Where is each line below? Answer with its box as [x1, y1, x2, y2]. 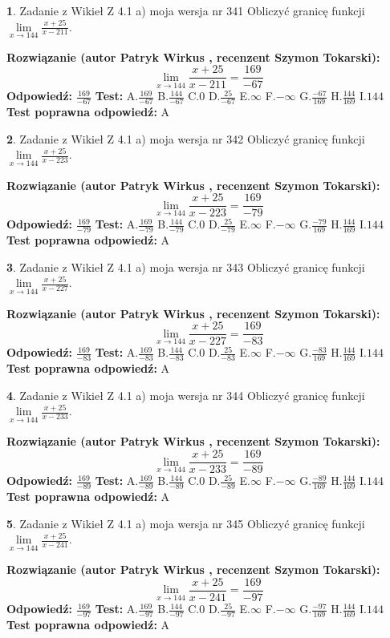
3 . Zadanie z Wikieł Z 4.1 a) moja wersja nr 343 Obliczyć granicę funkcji [6, 258, 365, 275]
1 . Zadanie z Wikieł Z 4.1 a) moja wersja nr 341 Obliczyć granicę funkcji [6, 2, 365, 18]
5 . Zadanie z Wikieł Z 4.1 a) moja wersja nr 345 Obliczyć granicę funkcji [6, 515, 365, 531]
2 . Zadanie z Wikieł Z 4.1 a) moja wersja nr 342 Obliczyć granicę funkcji [6, 130, 365, 147]
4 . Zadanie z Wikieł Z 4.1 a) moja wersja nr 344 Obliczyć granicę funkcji [6, 386, 365, 403]
